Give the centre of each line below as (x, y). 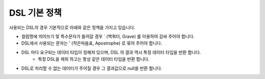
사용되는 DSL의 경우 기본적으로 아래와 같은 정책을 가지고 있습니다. (72, 27)
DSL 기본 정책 (35, 13)
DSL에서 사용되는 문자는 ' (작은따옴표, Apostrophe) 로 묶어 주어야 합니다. (92, 43)
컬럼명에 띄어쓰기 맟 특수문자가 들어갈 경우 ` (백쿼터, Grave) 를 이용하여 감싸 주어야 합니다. (108, 36)
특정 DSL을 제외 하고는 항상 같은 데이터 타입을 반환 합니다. (94, 59)
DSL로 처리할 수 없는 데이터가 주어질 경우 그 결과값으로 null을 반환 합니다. (92, 68)
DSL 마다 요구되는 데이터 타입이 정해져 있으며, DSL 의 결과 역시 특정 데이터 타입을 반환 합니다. (111, 52)
